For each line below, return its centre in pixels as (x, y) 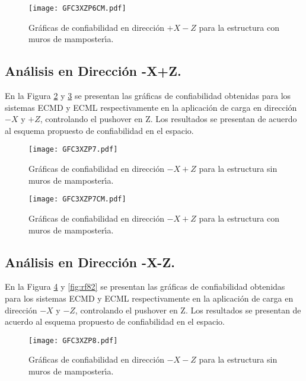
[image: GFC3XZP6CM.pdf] (77, 8)
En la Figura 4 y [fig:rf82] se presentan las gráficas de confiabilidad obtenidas (145, 286)
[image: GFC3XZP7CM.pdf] (77, 199)
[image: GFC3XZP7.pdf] (73, 150)
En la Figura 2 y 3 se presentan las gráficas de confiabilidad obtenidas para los (148, 96)
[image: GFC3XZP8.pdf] (73, 340)
